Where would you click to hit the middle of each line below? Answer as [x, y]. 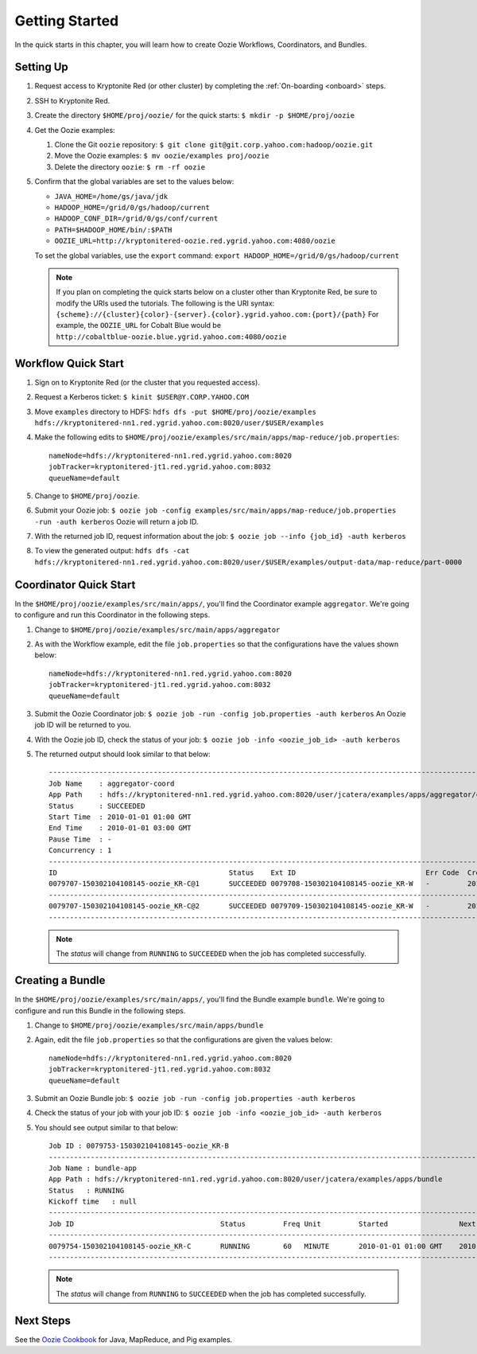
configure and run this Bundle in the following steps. [100, 1010]
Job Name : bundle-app [93, 1168]
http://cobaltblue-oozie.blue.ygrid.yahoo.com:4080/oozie [171, 337]
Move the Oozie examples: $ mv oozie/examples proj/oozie [162, 156]
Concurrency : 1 [80, 851]
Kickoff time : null [93, 1202]
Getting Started [67, 21]
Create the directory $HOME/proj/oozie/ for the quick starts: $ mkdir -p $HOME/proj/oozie [195, 115]
